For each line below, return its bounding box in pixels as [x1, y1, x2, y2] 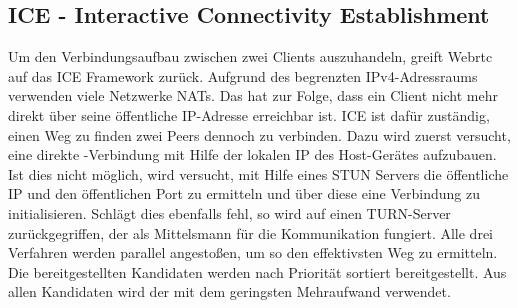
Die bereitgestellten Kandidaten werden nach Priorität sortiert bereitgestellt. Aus [8, 261, 507, 282]
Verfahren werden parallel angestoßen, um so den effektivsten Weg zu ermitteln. [8, 242, 498, 263]
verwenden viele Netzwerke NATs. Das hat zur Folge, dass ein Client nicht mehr [8, 85, 499, 106]
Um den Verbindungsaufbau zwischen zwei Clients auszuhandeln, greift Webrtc [8, 46, 493, 67]
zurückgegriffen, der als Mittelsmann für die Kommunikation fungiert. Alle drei [8, 222, 493, 243]
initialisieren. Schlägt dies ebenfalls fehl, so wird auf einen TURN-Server [8, 202, 451, 223]
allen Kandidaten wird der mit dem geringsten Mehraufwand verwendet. [8, 281, 451, 302]
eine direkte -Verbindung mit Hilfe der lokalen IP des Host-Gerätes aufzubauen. [8, 144, 497, 165]
